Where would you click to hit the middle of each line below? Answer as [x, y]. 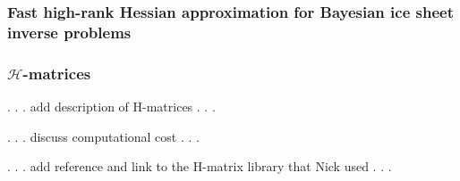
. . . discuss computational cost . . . [103, 136]
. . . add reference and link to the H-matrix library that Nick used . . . [200, 166]
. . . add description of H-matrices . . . [111, 106]
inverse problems [69, 32]
